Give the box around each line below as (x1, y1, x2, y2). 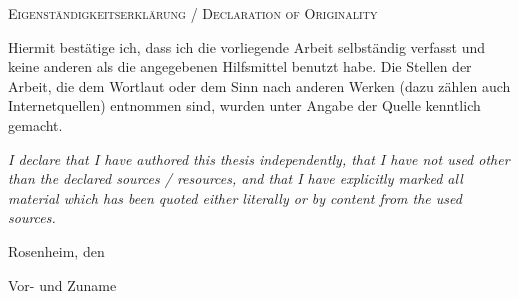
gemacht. (8, 114, 63, 135)
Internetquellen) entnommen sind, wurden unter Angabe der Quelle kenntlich (8, 95, 481, 116)
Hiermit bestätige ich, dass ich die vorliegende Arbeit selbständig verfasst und (8, 36, 486, 57)
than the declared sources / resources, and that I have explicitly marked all (8, 168, 463, 189)
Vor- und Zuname (8, 274, 117, 295)
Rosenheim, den (8, 240, 105, 261)
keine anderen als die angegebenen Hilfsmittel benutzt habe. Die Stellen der (8, 56, 472, 77)
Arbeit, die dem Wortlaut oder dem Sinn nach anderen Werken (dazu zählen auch (8, 75, 511, 96)
